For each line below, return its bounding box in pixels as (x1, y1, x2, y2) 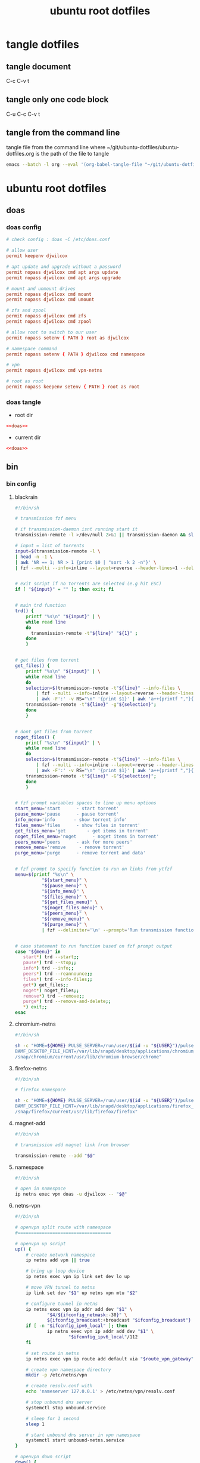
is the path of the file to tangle (35, 150, 109, 157)
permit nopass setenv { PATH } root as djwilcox (6, 335, 129, 341)
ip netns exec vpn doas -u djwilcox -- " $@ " (14, 1192, 127, 1197)
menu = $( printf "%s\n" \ (14, 872, 74, 878)
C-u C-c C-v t (6, 110, 40, 118)
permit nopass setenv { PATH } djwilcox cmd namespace (6, 351, 145, 357)
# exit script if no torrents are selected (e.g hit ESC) (14, 581, 162, 587)
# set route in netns (26, 1350, 79, 1356)
